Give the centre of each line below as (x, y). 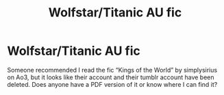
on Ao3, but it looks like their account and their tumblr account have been (111, 77)
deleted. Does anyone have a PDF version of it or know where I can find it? (112, 84)
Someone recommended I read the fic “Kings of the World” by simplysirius (112, 70)
